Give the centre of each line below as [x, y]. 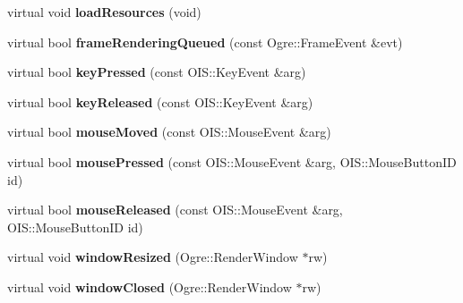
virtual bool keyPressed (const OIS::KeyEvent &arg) [157, 72]
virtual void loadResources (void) [104, 12]
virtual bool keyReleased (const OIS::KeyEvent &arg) [160, 101]
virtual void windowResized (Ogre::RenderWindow [153, 257]
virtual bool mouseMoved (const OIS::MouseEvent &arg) [169, 132]
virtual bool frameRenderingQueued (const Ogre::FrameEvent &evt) [205, 42]
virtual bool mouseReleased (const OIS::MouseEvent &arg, [175, 210]
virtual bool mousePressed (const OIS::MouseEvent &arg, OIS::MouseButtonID [232, 161]
